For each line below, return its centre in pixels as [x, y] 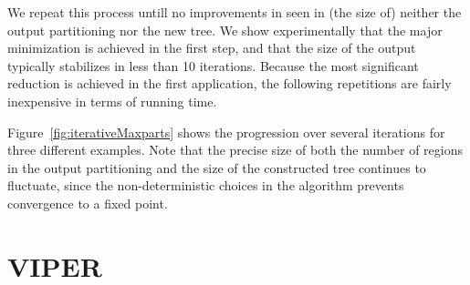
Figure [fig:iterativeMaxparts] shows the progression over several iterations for [226, 132]
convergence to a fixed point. [88, 203]
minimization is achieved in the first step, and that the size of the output [212, 48]
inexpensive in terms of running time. [112, 101]
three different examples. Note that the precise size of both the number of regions [235, 150]
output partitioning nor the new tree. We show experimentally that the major [225, 30]
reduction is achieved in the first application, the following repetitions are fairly [230, 83]
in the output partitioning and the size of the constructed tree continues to [217, 167]
